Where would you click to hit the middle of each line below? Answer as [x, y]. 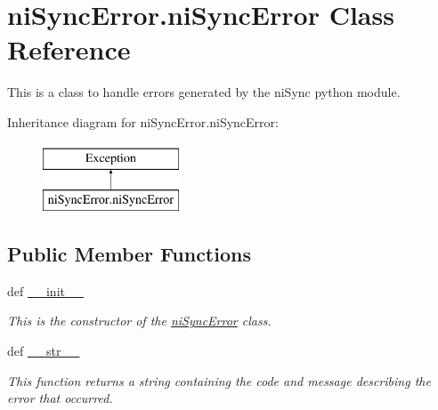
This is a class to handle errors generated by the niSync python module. [204, 92]
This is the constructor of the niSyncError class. [139, 321]
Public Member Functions [129, 254]
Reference [69, 49]
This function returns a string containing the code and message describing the [219, 380]
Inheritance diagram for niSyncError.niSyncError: [143, 121]
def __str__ [44, 351]
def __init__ [45, 290]
